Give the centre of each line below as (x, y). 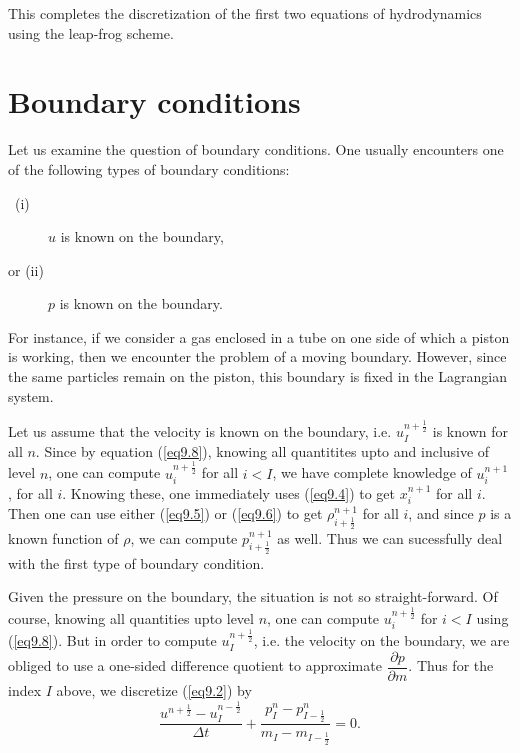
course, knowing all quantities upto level (131, 617)
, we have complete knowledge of (372, 472)
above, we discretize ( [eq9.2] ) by (154, 690)
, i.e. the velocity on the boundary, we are (381, 640)
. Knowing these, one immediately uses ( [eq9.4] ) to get (229, 492)
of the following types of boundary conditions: (149, 168)
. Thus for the (451, 665)
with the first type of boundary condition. (136, 562)
